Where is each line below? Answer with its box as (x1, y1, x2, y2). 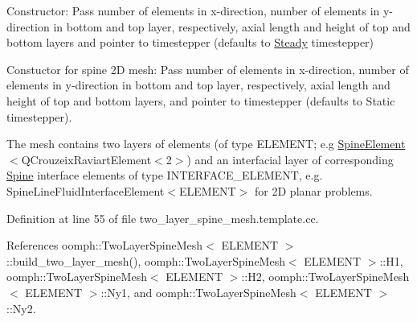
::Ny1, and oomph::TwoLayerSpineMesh (100, 283, 296, 300)
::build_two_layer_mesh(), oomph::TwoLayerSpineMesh (6, 252, 285, 269)
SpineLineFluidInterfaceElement (6, 182, 165, 199)
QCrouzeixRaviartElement (21, 151, 152, 167)
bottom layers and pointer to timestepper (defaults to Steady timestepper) (6, 34, 374, 51)
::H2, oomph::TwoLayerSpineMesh (241, 268, 410, 285)
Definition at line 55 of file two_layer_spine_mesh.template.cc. (6, 209, 319, 226)
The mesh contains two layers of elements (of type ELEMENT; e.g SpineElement (6, 135, 406, 152)
